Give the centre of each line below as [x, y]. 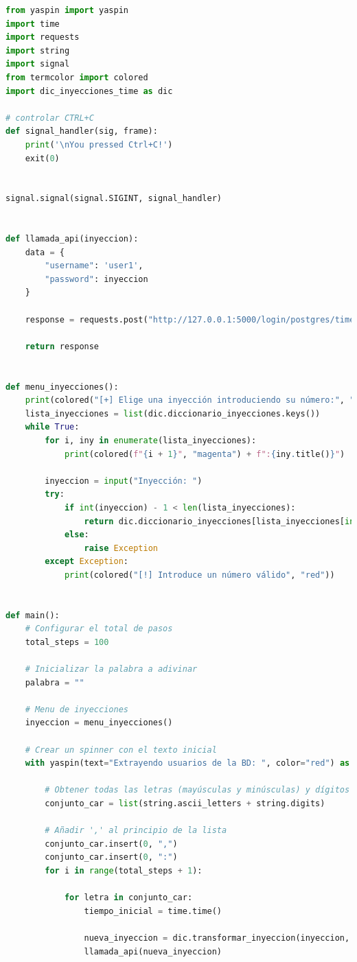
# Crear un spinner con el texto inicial [121, 750]
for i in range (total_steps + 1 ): [124, 871]
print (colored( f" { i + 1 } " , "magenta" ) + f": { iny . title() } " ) [205, 454]
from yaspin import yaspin [67, 10]
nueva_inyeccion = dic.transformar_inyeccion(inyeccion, [217, 938]
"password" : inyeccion [96, 279]
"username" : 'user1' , [94, 266]
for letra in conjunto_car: [128, 898]
